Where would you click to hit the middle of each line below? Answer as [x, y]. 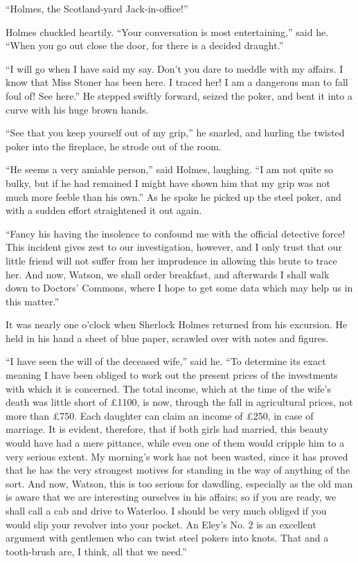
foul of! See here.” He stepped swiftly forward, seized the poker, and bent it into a [179, 95]
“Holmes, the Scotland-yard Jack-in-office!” [97, 8]
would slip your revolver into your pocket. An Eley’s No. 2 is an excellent [161, 524]
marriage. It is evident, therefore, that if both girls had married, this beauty [167, 429]
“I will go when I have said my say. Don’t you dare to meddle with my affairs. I [174, 68]
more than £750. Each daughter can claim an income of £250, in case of [160, 415]
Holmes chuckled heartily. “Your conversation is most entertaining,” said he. [167, 32]
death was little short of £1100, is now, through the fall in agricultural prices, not [179, 402]
